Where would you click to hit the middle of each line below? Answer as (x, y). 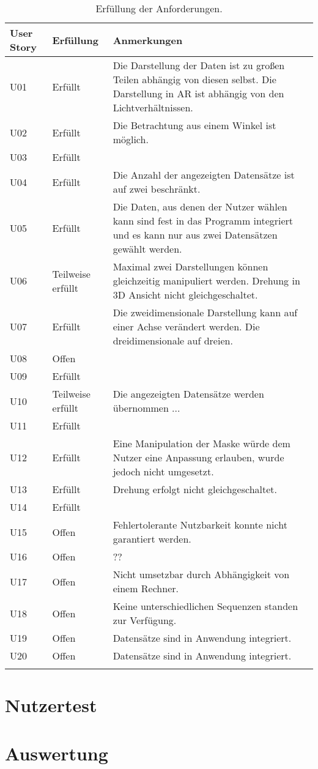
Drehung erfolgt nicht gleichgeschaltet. (195, 489)
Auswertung (57, 753)
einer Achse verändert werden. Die (186, 326)
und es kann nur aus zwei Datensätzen (195, 235)
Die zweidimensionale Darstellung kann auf (205, 312)
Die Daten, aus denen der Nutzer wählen (200, 206)
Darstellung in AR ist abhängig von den (198, 93)
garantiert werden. (152, 539)
